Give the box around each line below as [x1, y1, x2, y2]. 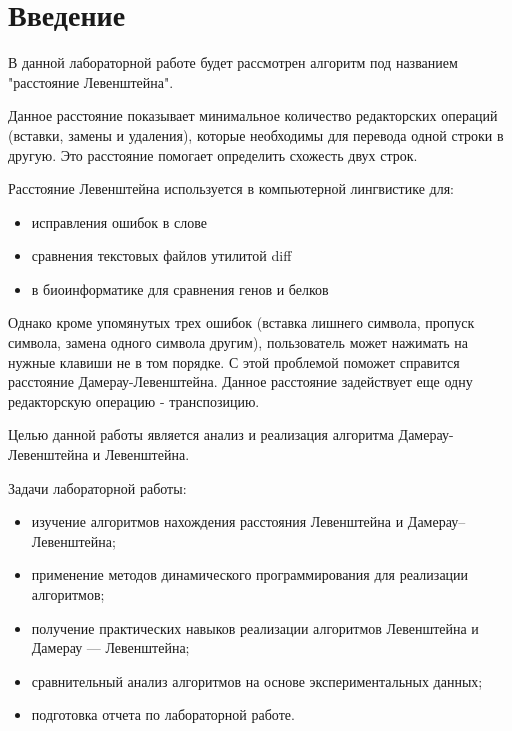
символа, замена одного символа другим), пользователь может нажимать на [8, 332, 469, 353]
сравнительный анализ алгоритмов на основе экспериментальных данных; [31, 670, 483, 691]
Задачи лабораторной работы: [8, 477, 187, 498]
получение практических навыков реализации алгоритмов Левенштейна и [31, 617, 479, 638]
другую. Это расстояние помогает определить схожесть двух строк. [8, 144, 418, 165]
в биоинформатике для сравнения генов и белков [31, 278, 329, 299]
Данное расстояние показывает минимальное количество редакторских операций [8, 105, 498, 126]
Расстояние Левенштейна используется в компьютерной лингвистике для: [8, 178, 454, 199]
